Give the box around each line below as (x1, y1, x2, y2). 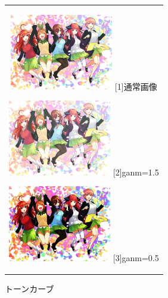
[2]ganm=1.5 (113, 165, 159, 178)
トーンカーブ (5, 283, 54, 295)
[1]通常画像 (114, 80, 157, 92)
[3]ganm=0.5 (113, 252, 159, 264)
